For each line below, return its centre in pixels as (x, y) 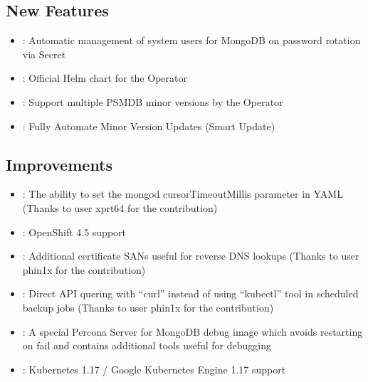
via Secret (44, 54)
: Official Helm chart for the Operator (105, 78)
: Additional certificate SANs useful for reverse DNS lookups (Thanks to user (191, 256)
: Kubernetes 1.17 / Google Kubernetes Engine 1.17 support (154, 369)
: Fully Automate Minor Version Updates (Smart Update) (149, 126)
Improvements (59, 164)
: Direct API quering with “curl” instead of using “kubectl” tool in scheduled (190, 293)
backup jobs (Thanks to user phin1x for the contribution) (148, 307)
